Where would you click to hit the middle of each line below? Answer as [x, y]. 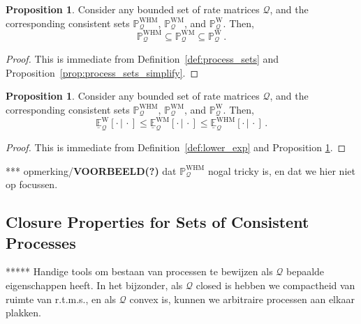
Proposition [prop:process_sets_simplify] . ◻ [102, 72]
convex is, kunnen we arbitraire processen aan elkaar [242, 299]
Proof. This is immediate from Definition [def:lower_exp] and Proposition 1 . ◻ [176, 147]
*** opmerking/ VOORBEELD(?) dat [91, 170]
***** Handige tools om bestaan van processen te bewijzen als [139, 271]
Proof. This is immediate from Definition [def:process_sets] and [142, 59]
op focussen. [32, 184]
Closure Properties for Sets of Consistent [157, 222]
